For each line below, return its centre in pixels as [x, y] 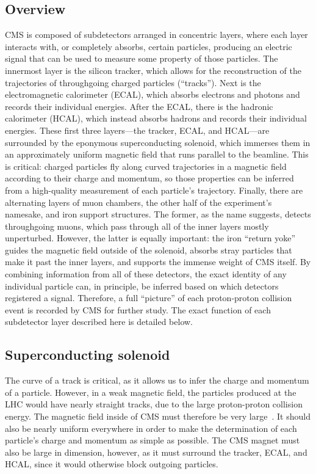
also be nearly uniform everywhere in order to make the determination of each [151, 428]
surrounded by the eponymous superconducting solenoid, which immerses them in [158, 142]
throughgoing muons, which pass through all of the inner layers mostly [137, 226]
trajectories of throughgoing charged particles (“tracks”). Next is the [133, 82]
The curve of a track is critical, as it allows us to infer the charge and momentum [157, 380]
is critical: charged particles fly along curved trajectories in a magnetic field [146, 166]
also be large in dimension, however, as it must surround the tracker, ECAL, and [156, 452]
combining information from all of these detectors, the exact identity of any [146, 274]
